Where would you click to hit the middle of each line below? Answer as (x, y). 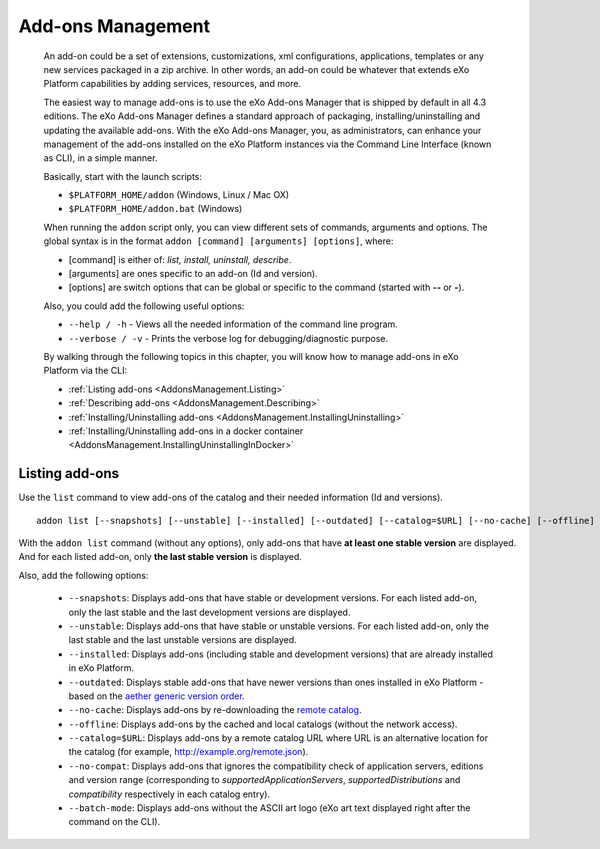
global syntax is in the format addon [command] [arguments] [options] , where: (218, 241)
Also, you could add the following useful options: (144, 306)
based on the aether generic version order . (156, 696)
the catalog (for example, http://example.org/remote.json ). (188, 752)
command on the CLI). (114, 822)
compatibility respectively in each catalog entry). (169, 794)
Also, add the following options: (83, 575)
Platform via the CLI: (85, 371)
